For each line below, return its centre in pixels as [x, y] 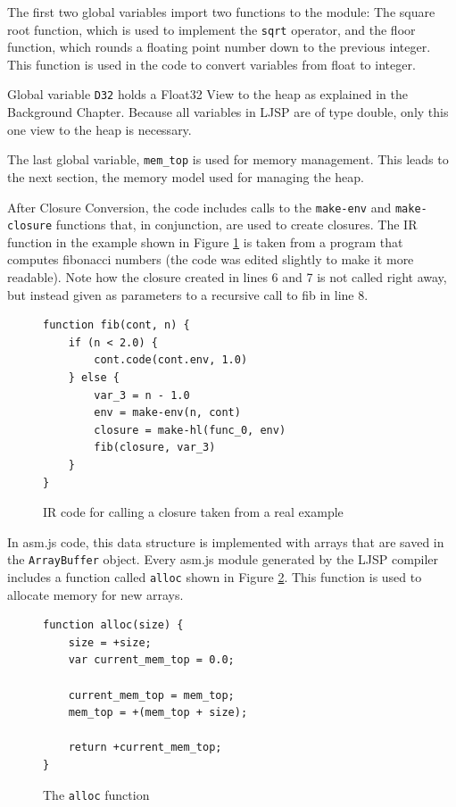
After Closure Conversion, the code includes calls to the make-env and [199, 207]
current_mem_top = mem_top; [151, 695]
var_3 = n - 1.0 [142, 395]
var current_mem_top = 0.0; [151, 660]
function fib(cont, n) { [116, 325]
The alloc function [96, 794]
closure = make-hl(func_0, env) [190, 430]
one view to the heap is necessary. [99, 129]
